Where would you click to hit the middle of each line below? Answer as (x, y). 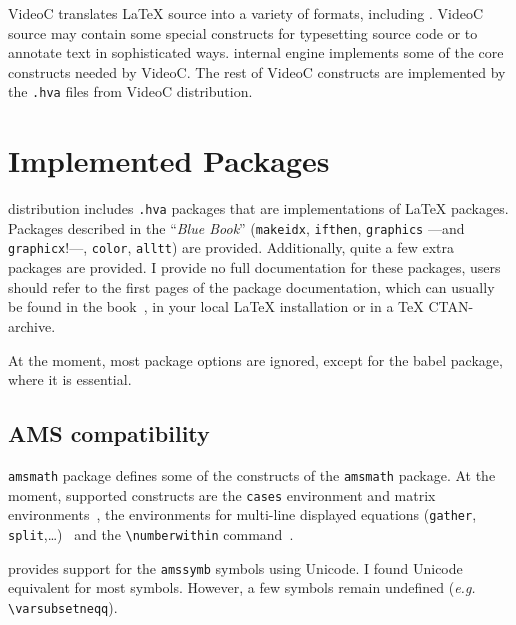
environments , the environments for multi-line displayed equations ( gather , (242, 514)
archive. (32, 325)
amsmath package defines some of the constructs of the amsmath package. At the (252, 474)
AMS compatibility (109, 433)
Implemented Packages (169, 160)
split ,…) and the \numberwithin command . (151, 533)
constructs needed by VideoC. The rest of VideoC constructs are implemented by (257, 71)
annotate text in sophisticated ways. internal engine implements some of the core (256, 52)
